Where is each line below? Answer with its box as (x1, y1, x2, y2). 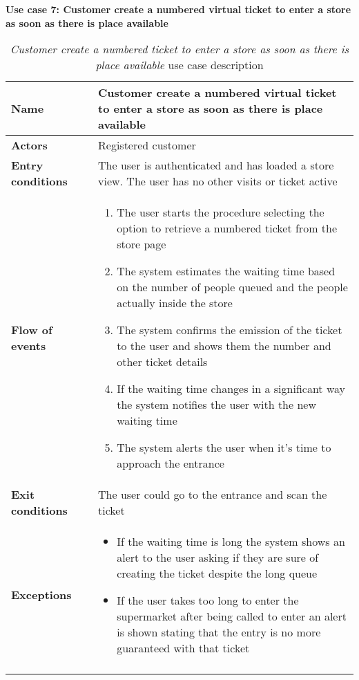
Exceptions (11, 587, 72, 603)
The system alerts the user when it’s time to (117, 439, 331, 456)
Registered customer (98, 137, 196, 154)
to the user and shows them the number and (117, 338, 331, 354)
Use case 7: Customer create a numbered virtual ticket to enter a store (6, 2, 351, 16)
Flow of (11, 322, 52, 338)
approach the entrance (117, 455, 224, 472)
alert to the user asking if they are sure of (117, 549, 319, 566)
